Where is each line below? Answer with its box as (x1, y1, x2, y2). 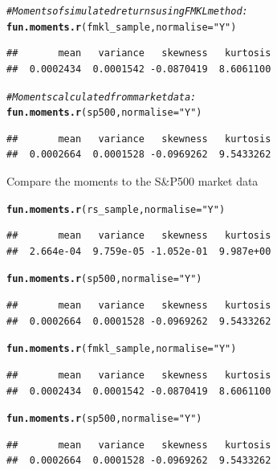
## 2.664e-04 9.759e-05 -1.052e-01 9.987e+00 (6, 245, 271, 257)
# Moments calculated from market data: (6, 91, 197, 103)
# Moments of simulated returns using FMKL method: (6, 6, 248, 17)
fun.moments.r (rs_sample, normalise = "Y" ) (6, 203, 226, 215)
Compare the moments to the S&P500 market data (6, 173, 259, 189)
